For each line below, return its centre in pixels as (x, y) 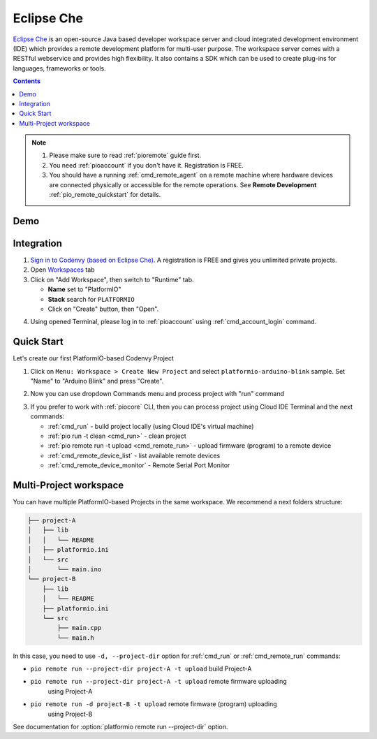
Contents (27, 81)
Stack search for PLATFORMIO (91, 299)
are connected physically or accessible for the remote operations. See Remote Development (183, 184)
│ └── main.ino (65, 569)
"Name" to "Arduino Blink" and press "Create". (97, 381)
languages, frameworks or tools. (59, 68)
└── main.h (75, 638)
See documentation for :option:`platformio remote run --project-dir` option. (120, 727)
